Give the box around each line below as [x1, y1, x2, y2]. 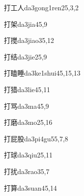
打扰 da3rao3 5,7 [4, 166, 50, 176]
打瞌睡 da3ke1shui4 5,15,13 [4, 68, 81, 78]
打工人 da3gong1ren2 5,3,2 [4, 2, 79, 12]
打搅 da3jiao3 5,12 [4, 35, 54, 45]
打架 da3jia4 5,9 [4, 19, 47, 29]
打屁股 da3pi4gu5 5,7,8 [4, 133, 69, 143]
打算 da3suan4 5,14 [4, 182, 57, 193]
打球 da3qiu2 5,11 [4, 150, 53, 160]
